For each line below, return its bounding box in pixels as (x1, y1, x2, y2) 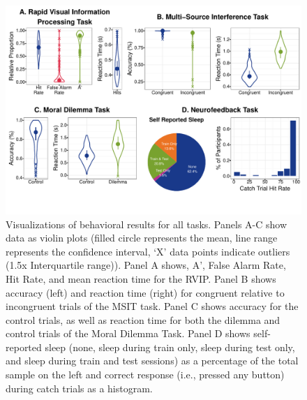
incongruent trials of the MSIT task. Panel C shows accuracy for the (6, 299, 299, 313)
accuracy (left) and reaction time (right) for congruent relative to (6, 285, 285, 299)
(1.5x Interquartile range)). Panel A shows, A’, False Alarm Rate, (6, 258, 286, 272)
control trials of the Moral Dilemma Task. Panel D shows (6, 326, 250, 341)
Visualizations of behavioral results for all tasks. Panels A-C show (6, 216, 287, 231)
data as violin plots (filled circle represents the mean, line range (6, 230, 278, 245)
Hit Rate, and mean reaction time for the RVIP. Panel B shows (6, 271, 276, 286)
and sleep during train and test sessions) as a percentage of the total (6, 353, 299, 368)
